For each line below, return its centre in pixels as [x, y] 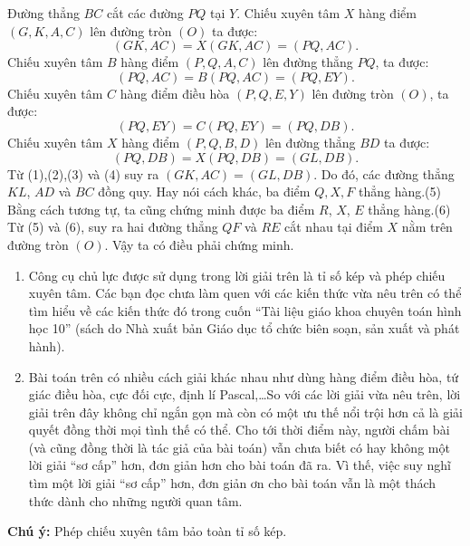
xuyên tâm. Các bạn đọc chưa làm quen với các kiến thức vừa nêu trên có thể [245, 293]
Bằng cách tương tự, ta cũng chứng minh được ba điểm [161, 209]
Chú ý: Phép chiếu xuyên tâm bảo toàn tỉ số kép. [147, 531]
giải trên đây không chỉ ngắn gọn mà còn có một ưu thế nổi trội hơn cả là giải [245, 412]
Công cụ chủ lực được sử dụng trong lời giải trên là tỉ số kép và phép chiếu [237, 275]
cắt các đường [145, 13]
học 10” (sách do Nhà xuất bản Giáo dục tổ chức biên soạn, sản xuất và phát [244, 328]
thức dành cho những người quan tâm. [135, 500]
